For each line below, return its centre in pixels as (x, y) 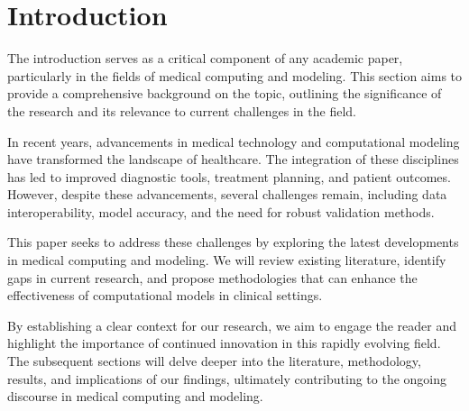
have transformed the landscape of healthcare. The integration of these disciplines (233, 159)
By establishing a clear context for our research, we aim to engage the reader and (232, 325)
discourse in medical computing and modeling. (135, 396)
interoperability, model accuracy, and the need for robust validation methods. (221, 211)
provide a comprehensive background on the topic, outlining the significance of (225, 93)
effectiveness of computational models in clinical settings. (165, 295)
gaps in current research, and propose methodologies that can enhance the (212, 277)
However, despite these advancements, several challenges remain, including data (227, 194)
